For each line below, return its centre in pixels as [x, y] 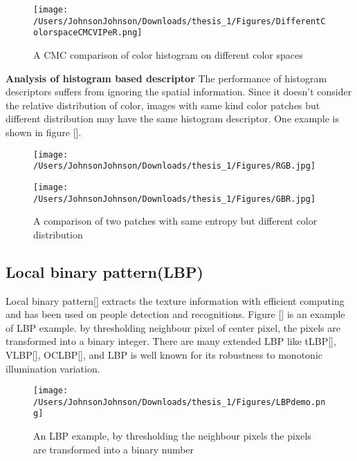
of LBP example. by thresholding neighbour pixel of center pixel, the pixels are [173, 327]
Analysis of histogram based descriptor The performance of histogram [166, 78]
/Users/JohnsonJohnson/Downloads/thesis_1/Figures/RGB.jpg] [175, 166]
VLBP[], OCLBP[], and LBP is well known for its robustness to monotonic [164, 354]
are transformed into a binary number [114, 449]
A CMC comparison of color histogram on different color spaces [168, 54]
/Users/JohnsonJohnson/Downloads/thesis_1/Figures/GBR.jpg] [175, 199]
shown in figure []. [44, 132]
